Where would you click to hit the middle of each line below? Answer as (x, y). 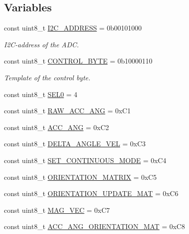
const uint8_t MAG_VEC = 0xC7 (57, 210)
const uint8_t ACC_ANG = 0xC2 (57, 127)
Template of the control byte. (47, 77)
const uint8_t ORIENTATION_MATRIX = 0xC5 (80, 177)
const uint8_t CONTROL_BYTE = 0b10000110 (78, 61)
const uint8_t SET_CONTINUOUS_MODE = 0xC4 (85, 160)
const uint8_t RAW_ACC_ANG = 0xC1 (67, 111)
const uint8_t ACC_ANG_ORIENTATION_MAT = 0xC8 (94, 226)
